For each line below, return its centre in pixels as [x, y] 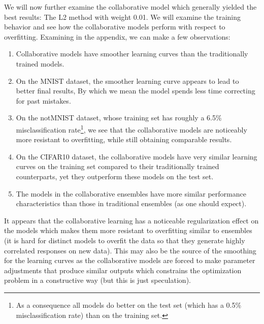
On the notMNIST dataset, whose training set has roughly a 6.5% [119, 118]
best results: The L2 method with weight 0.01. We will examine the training [122, 17]
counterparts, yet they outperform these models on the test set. [115, 176]
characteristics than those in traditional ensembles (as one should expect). [131, 203]
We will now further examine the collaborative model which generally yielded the [130, 7]
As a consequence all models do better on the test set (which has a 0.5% [129, 304]
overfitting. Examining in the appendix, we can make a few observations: [117, 36]
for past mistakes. [43, 100]
